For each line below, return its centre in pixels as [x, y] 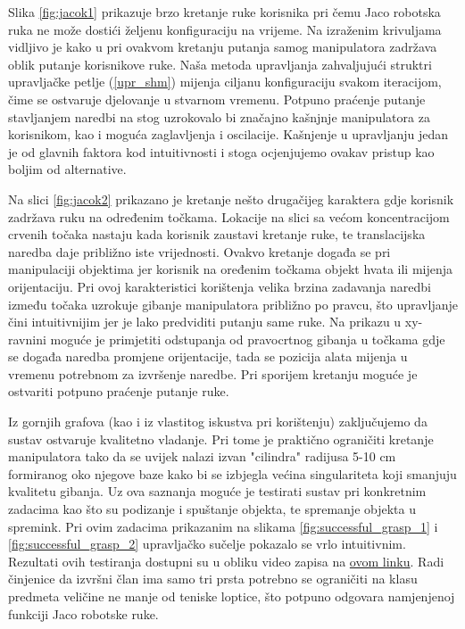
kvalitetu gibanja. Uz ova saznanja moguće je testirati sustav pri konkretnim [217, 491]
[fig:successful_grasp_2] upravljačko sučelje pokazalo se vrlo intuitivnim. [207, 544]
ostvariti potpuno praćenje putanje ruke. [119, 391]
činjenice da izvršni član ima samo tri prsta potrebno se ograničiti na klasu [213, 579]
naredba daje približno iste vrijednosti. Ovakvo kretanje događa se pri [199, 251]
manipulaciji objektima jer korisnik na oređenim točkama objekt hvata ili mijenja [231, 269]
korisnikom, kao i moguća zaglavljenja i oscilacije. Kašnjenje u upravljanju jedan [228, 134]
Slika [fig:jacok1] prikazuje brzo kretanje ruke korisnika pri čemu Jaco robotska [224, 12]
